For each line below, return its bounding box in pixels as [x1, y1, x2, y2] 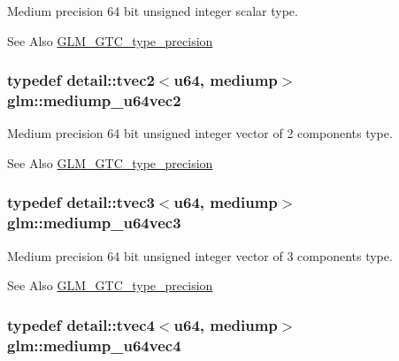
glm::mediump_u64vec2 [7, 89, 181, 111]
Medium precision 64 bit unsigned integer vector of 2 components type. [7, 124, 393, 142]
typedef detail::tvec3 [7, 191, 155, 213]
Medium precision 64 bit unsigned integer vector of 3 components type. [7, 246, 393, 265]
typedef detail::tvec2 [7, 69, 155, 91]
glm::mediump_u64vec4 [7, 334, 181, 356]
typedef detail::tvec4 [7, 313, 155, 335]
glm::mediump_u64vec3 [7, 211, 181, 234]
